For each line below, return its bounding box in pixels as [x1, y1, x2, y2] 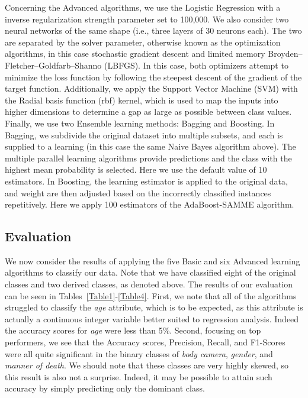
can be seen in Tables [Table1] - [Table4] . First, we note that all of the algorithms [5, 289, 297, 302]
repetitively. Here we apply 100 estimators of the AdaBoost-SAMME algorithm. [5, 198, 294, 211]
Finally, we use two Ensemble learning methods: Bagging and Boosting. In [5, 117, 275, 129]
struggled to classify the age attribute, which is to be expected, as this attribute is [5, 301, 303, 313]
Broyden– [268, 47, 303, 60]
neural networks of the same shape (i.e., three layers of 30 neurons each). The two [5, 24, 302, 37]
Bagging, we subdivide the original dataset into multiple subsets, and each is [5, 128, 283, 141]
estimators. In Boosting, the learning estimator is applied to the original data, [5, 174, 288, 187]
